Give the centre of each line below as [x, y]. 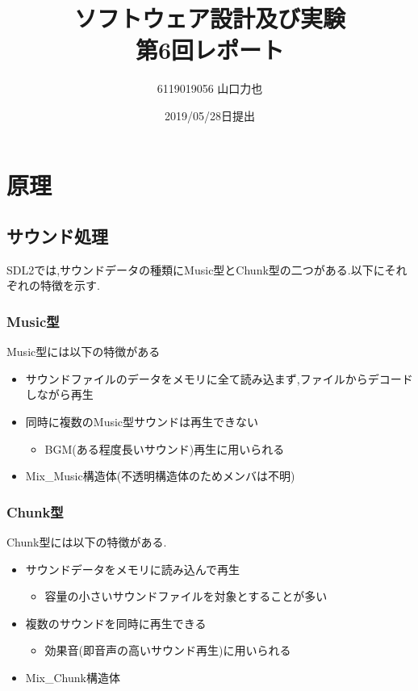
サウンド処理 [57, 236]
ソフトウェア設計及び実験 [209, 18]
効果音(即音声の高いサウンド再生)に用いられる [168, 650]
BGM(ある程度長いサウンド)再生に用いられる [165, 448]
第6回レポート [210, 50]
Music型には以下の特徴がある [84, 352]
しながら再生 [59, 394]
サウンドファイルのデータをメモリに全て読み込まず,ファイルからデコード [219, 378]
